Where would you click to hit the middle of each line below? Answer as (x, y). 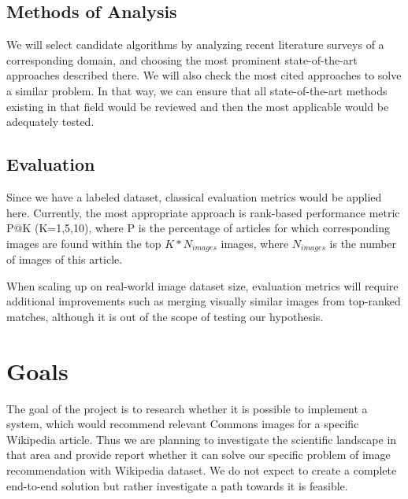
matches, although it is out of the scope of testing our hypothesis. (165, 316)
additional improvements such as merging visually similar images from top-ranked (204, 301)
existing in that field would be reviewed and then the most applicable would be (198, 106)
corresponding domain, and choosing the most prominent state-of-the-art (182, 59)
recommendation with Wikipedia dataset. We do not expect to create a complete (202, 470)
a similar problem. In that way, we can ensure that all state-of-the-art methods (197, 90)
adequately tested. (50, 122)
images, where (255, 243)
